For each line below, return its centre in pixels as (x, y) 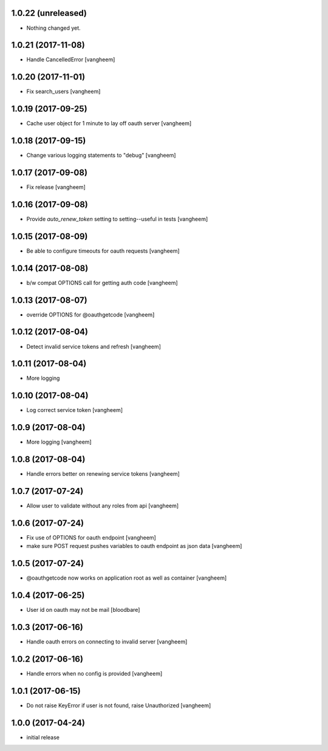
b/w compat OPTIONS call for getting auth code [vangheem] (102, 283)
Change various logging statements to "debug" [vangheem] (101, 156)
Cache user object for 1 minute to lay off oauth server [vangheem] (109, 123)
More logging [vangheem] (59, 442)
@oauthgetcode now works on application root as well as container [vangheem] (127, 578)
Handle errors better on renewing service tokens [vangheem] (103, 474)
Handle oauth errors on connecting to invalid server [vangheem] (107, 642)
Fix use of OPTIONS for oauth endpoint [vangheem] (91, 538)
